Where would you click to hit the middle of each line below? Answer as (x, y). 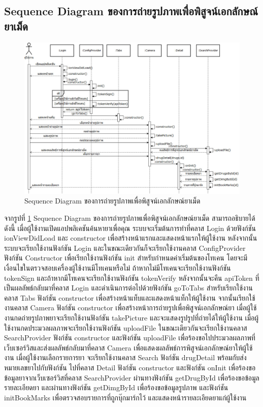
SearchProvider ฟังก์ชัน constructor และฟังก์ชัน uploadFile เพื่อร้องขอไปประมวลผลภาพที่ (130, 338)
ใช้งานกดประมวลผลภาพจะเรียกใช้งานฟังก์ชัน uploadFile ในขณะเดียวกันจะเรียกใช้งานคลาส (126, 327)
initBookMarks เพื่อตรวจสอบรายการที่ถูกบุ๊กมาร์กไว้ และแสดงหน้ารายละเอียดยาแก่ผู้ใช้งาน (125, 397)
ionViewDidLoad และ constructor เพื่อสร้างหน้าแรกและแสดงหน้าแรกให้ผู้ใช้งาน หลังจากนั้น (131, 238)
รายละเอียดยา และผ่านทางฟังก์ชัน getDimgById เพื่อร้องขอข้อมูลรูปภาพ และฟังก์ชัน (116, 387)
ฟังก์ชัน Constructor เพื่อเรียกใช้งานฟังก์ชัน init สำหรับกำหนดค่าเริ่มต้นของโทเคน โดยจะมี (126, 258)
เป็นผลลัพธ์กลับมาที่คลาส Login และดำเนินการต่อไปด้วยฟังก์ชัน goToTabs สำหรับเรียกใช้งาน (128, 288)
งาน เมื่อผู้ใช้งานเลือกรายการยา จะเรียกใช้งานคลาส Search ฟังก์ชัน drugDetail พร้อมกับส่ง (125, 357)
